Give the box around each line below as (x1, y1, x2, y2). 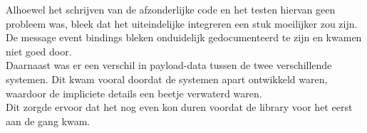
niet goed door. (6, 43, 72, 58)
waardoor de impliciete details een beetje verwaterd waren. (6, 85, 262, 100)
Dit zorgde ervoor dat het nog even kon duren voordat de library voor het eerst (6, 100, 353, 115)
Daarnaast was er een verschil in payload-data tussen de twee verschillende (6, 58, 332, 73)
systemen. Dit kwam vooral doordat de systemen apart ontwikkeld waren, (6, 71, 328, 86)
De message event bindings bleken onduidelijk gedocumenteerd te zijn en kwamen (6, 30, 362, 45)
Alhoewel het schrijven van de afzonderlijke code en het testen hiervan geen (6, 2, 336, 16)
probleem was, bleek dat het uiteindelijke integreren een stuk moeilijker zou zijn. (6, 16, 358, 31)
